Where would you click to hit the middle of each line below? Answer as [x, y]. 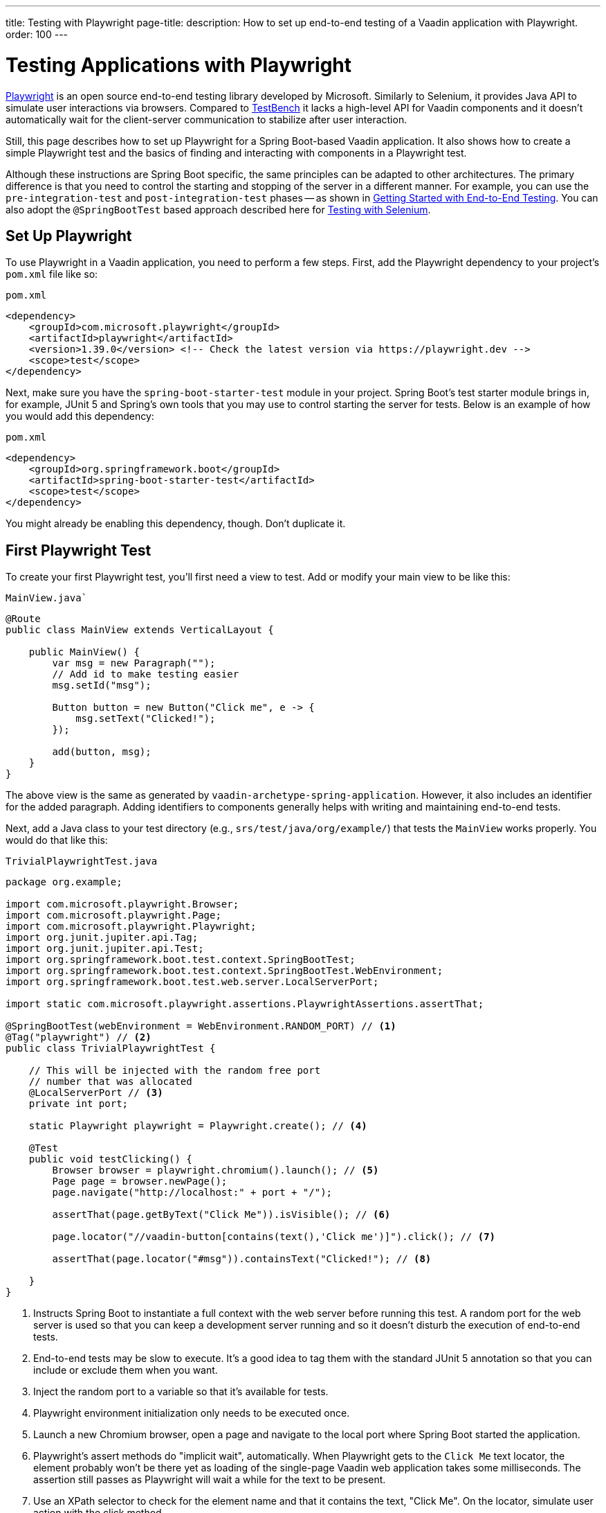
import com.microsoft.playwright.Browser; [122, 904]
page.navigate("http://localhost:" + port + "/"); [192, 1193]
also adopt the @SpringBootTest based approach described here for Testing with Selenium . [218, 209]
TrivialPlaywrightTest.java [82, 861]
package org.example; [64, 882]
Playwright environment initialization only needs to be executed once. [192, 1413]
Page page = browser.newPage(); [140, 1182]
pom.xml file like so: [52, 274]
